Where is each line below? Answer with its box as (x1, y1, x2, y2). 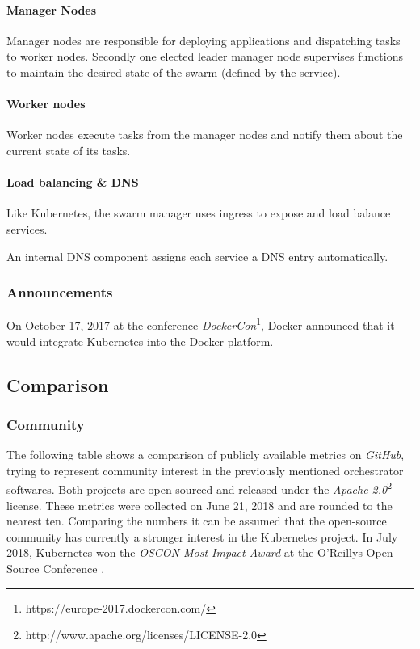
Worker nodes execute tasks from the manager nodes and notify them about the (6, 126, 403, 143)
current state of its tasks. (6, 141, 131, 158)
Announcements (6, 282, 113, 302)
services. (6, 220, 48, 237)
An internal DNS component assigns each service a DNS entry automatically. (6, 247, 388, 264)
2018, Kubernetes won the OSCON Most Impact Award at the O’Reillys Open (6, 544, 393, 561)
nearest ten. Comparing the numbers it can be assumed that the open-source (6, 512, 387, 529)
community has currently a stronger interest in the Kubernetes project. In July (6, 528, 398, 545)
